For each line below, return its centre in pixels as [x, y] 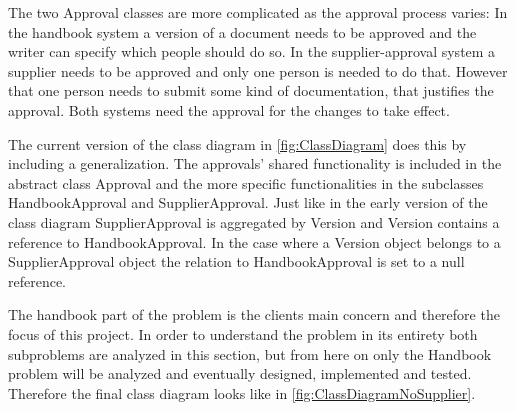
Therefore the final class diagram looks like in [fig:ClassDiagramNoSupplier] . [242, 392]
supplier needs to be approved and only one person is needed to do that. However [258, 70]
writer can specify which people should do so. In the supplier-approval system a [252, 51]
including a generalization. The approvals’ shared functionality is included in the [255, 163]
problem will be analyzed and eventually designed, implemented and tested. [240, 373]
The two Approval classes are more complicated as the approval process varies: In [258, 12]
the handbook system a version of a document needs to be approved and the [242, 31]
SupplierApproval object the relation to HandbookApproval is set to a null [236, 261]
